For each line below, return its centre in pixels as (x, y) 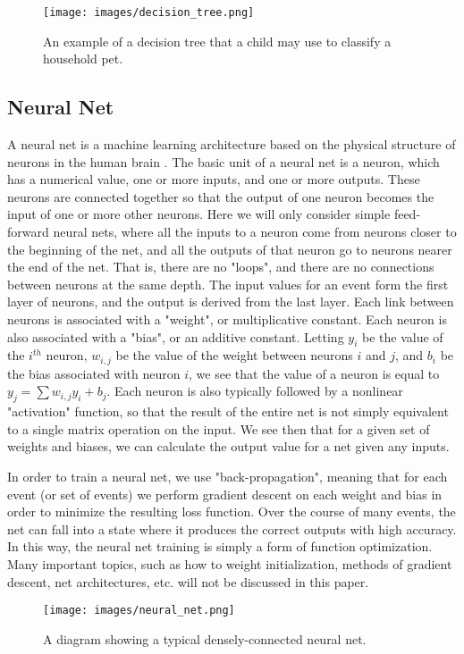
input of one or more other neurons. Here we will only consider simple (199, 214)
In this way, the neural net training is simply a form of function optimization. (220, 546)
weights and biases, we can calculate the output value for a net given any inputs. (228, 446)
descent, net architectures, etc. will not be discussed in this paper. (188, 581)
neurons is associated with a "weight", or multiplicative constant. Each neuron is (227, 319)
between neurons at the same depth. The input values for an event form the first (228, 284)
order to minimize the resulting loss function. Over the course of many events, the (232, 511)
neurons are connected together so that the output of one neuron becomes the (221, 196)
